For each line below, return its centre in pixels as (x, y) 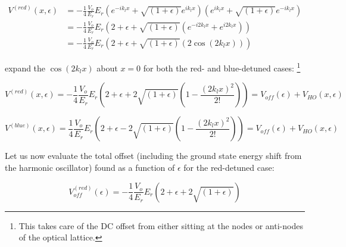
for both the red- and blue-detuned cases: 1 (222, 67)
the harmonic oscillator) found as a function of (90, 168)
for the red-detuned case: (229, 168)
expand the (25, 68)
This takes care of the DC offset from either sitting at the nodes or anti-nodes (161, 225)
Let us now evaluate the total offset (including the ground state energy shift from (153, 156)
